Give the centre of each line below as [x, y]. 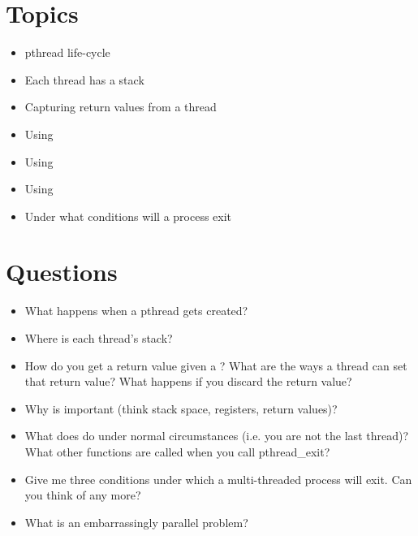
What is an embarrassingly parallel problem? [136, 522]
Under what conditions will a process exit [128, 216]
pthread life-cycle [67, 52]
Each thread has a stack [84, 79]
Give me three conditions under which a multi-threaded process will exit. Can [218, 479]
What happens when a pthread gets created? [136, 311]
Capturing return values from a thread [121, 107]
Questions [62, 272]
